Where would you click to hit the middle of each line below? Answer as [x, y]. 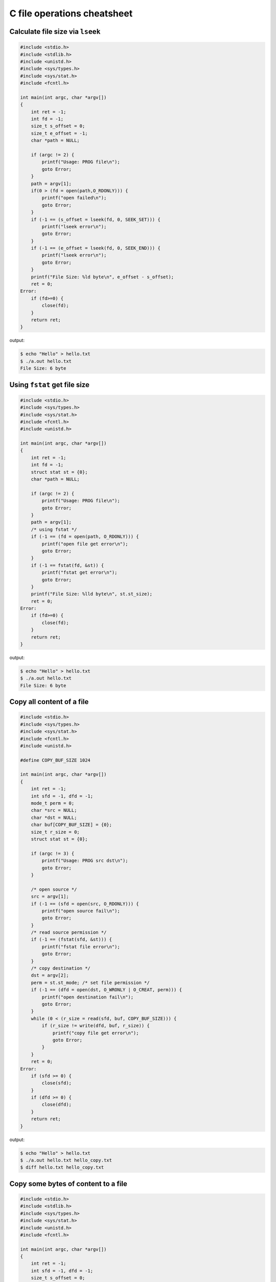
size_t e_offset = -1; [59, 133]
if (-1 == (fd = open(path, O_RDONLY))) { [85, 537]
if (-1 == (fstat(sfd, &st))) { [72, 939]
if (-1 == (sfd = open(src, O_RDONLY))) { [85, 904]
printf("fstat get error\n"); [79, 573]
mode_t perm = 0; [53, 803]
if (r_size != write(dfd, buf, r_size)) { [96, 1026]
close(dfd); [56, 1105]
